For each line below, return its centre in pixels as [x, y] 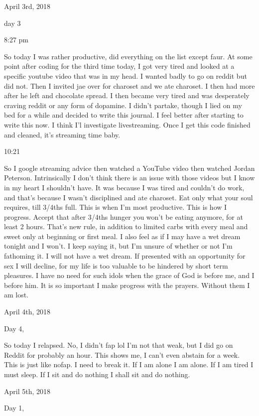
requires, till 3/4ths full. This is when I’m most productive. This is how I [116, 207]
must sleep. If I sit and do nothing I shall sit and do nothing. [97, 374]
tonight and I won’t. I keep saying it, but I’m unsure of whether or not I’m [118, 246]
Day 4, [14, 328]
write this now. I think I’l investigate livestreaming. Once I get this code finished [127, 124]
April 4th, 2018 [27, 312]
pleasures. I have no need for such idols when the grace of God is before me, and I [129, 275]
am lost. [16, 295]
